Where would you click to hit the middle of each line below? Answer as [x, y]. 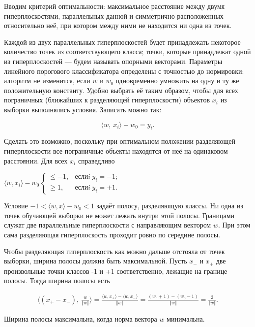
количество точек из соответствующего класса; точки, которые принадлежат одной [127, 51]
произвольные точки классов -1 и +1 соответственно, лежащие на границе [116, 271]
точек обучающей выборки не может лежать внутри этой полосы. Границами [119, 215]
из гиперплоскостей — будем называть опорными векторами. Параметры [113, 61]
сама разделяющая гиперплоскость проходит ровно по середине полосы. [112, 235]
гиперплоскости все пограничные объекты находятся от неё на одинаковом [116, 150]
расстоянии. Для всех [36, 160]
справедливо [96, 160]
